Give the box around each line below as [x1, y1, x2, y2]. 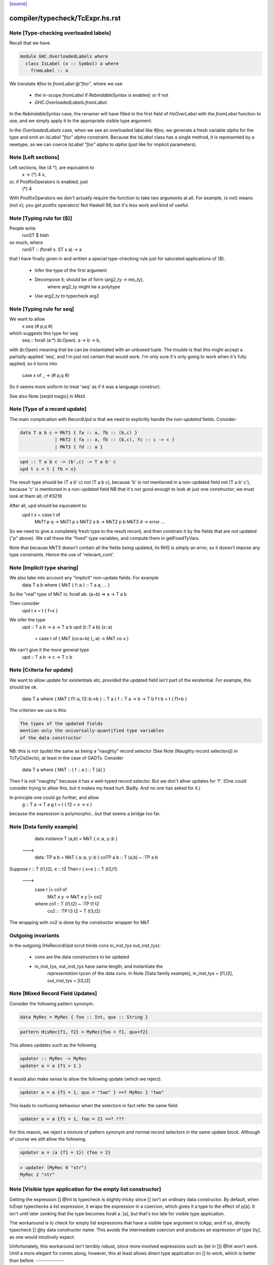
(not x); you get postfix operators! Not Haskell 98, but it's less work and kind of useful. [9, 202, 190, 208]
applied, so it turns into [9, 361, 58, 367]
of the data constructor [20, 735, 82, 741]
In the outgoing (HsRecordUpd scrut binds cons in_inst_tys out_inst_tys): [9, 943, 161, 949]
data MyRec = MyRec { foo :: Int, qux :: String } [20, 1014, 149, 1020]
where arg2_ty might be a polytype [47, 283, 120, 289]
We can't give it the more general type [9, 647, 89, 653]
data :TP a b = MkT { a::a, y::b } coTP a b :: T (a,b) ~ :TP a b [34, 854, 158, 860]
